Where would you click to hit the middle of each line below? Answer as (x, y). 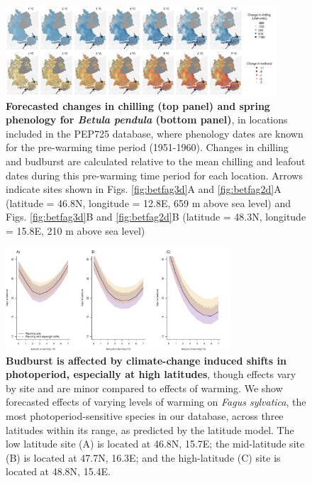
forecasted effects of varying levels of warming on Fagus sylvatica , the (156, 402)
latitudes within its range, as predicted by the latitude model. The (150, 429)
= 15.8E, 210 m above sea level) (76, 231)
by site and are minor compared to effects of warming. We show (144, 388)
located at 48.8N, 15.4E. (58, 471)
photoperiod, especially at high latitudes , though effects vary (151, 374)
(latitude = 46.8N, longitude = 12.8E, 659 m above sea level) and (148, 202)
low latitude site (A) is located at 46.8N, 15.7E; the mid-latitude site (155, 444)
